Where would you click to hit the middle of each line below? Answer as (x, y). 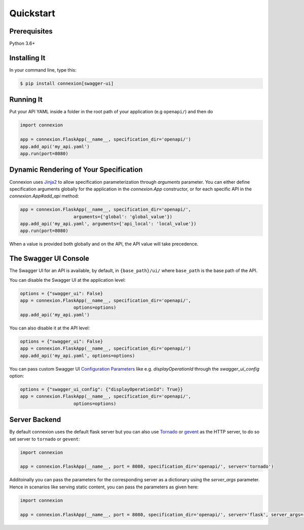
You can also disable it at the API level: (50, 328)
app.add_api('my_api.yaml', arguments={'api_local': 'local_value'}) (108, 224)
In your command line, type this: (43, 70)
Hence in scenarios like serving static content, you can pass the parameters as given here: (104, 487)
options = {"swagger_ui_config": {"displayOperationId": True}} (102, 389)
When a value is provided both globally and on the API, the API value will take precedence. (104, 244)
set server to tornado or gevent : (45, 439)
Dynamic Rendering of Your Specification (76, 170)
